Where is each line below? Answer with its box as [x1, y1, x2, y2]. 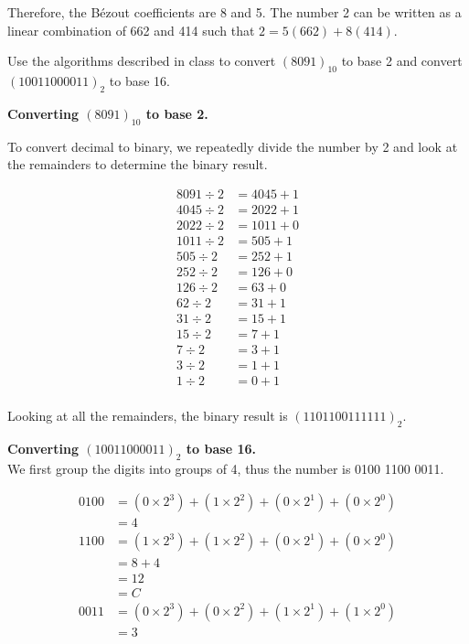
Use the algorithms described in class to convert [7, 51, 276, 70]
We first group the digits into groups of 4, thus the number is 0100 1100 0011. [7, 458, 444, 478]
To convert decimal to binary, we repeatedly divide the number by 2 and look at [7, 136, 458, 156]
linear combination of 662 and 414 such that [7, 20, 255, 39]
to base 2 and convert [341, 51, 463, 70]
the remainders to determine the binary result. [7, 155, 268, 174]
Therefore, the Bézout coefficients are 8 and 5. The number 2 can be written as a [7, 3, 462, 21]
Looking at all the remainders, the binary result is [7, 406, 288, 425]
